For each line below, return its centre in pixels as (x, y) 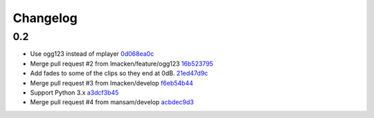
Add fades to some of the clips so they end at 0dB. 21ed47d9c (119, 73)
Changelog (45, 18)
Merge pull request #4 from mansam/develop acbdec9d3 (112, 102)
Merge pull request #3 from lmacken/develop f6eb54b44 (112, 83)
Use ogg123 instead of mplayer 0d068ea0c (92, 54)
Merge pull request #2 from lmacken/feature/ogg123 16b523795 (122, 63)
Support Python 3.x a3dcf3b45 (74, 92)
